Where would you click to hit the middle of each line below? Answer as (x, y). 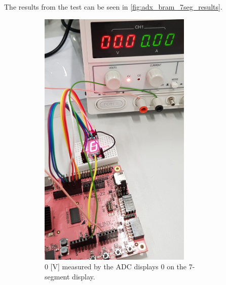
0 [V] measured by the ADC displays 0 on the (116, 267)
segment (57, 276)
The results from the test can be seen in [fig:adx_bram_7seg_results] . (113, 7)
